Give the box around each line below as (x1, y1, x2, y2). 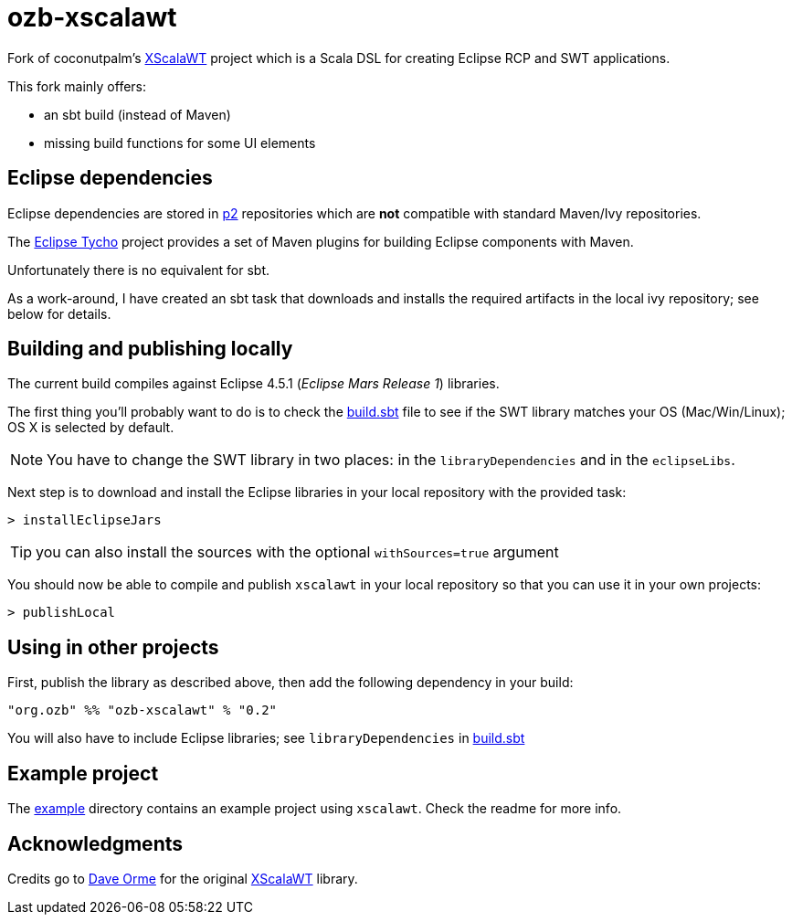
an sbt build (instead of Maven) (44, 106, 231, 122)
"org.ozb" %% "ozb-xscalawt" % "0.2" (7, 703, 278, 718)
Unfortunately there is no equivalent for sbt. (7, 261, 270, 278)
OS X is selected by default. (7, 419, 174, 436)
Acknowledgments (7, 832, 184, 855)
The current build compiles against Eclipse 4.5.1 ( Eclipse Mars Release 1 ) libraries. (7, 376, 500, 392)
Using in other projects (7, 635, 219, 659)
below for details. (7, 305, 111, 322)
